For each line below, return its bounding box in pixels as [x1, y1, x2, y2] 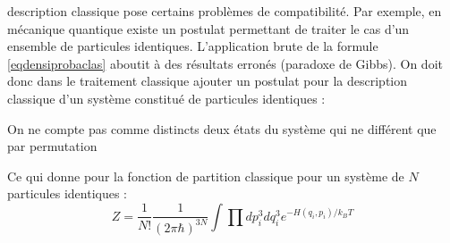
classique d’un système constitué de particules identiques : [7, 88, 326, 107]
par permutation [7, 137, 98, 155]
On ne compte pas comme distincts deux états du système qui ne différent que [7, 119, 437, 138]
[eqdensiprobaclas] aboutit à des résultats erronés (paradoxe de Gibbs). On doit [7, 54, 443, 72]
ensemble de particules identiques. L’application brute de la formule [7, 37, 378, 55]
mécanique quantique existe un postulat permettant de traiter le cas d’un [7, 19, 410, 38]
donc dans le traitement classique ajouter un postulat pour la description [7, 71, 408, 90]
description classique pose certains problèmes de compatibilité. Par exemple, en [7, 2, 442, 20]
